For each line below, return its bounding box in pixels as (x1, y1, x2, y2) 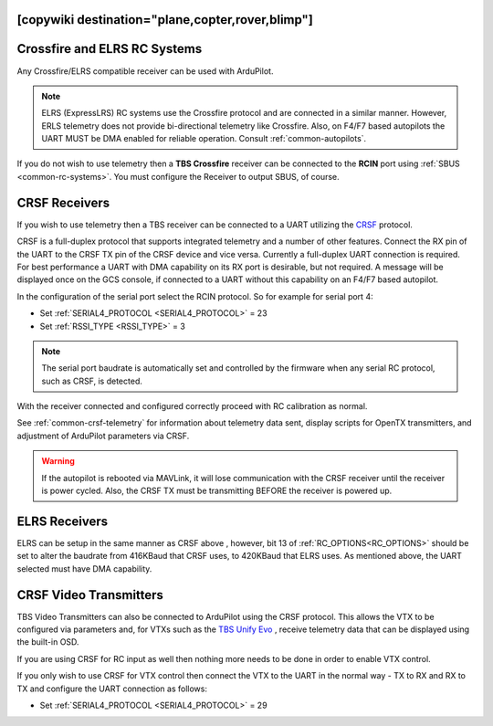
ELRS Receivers (16, 513, 109, 529)
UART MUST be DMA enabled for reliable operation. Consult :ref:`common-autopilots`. (41, 133, 367, 144)
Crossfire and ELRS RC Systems (16, 41, 203, 57)
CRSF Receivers (16, 195, 110, 210)
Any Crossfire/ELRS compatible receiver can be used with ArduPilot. (16, 65, 274, 77)
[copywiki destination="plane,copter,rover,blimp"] (16, 12, 314, 27)
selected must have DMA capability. (16, 563, 152, 574)
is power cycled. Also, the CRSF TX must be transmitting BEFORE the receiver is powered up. (41, 485, 393, 497)
